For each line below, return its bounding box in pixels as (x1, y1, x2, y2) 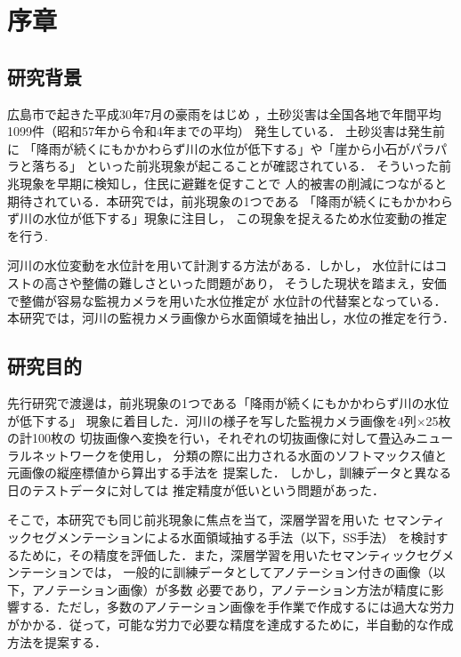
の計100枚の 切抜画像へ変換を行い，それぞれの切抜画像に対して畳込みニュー (7, 429, 454, 447)
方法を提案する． (7, 632, 107, 651)
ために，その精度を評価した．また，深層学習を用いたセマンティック (19, 545, 417, 564)
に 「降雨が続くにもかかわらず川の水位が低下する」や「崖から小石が (7, 139, 410, 157)
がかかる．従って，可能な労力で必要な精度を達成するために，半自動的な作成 (7, 615, 454, 634)
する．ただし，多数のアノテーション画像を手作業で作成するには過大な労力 (19, 597, 455, 616)
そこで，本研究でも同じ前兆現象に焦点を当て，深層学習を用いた (7, 510, 380, 529)
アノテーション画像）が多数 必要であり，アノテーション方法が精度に (31, 580, 432, 598)
